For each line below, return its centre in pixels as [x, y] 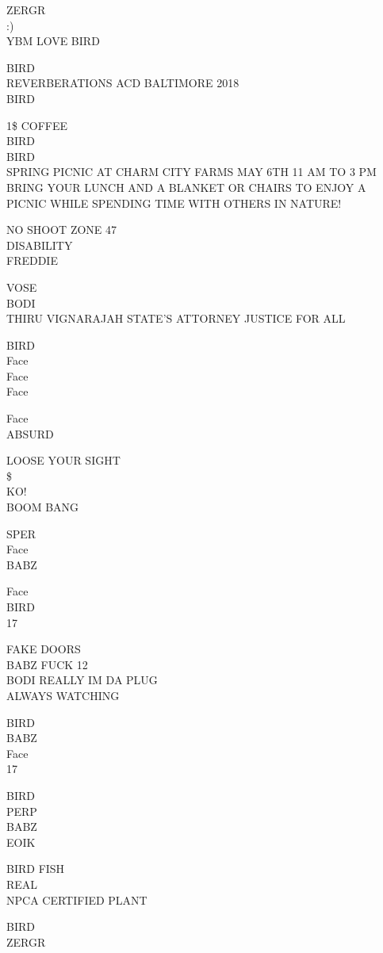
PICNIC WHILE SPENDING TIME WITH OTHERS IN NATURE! [174, 203]
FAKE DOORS [44, 649]
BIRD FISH [36, 869]
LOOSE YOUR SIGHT [63, 460]
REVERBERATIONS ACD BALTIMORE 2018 [123, 83]
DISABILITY [40, 245]
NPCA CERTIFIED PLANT [77, 899]
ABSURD [30, 433]
